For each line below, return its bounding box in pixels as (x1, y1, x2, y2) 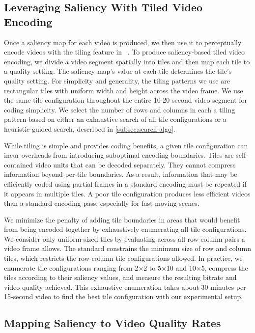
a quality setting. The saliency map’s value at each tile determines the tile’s (4, 66, 232, 76)
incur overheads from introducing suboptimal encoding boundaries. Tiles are (4, 150, 234, 160)
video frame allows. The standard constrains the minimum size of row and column (4, 243, 251, 253)
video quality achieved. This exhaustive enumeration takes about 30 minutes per (4, 281, 246, 292)
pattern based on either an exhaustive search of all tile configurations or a (4, 114, 227, 124)
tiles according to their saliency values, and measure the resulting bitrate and (4, 272, 237, 282)
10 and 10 (166, 262, 196, 273)
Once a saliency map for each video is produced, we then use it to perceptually (4, 37, 242, 47)
